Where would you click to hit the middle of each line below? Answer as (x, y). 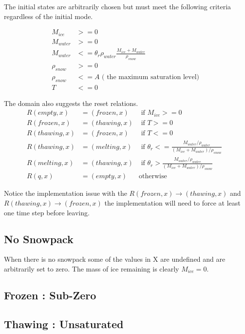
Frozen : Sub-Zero (50, 295)
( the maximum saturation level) (151, 77)
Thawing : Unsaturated (64, 324)
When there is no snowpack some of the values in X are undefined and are (115, 259)
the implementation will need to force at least (172, 203)
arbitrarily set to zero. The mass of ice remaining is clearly (92, 269)
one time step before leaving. (47, 212)
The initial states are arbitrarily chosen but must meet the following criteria (118, 6)
